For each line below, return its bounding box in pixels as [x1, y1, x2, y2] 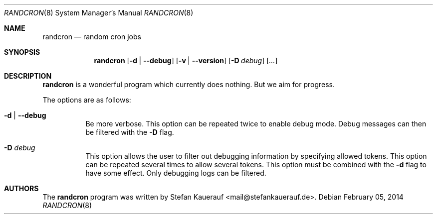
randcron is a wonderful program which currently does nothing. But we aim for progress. [42, 80, 335, 89]
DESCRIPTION [4, 72, 52, 80]
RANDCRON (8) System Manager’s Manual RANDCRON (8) [4, 8, 194, 17]
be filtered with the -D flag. [85, 128, 174, 136]
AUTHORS [4, 184, 39, 193]
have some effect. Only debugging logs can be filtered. [85, 169, 266, 177]
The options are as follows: [42, 96, 131, 104]
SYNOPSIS [4, 48, 40, 56]
